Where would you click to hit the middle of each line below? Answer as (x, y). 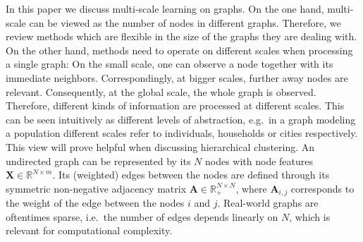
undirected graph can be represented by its (98, 161)
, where (251, 188)
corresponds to (322, 188)
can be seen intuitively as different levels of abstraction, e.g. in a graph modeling (181, 119)
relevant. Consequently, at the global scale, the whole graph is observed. (161, 91)
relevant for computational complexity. (89, 230)
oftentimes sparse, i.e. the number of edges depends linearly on (142, 216)
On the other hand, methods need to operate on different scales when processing (179, 50)
